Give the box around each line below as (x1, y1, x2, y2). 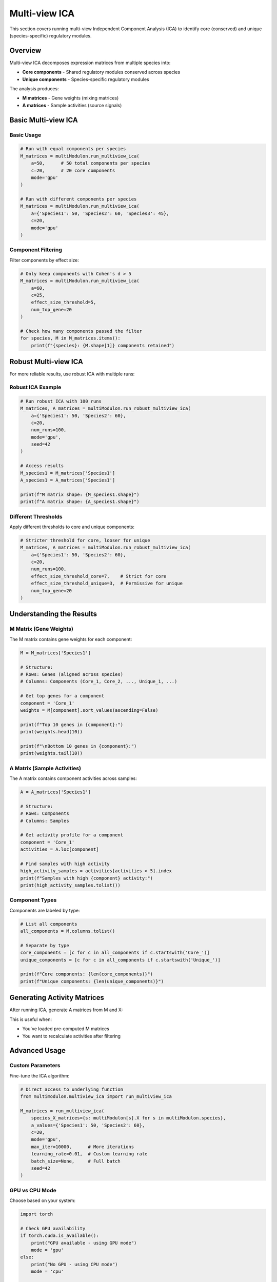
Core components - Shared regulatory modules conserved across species (22, 69, 181, 75)
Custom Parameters (9, 1062, 61, 1069)
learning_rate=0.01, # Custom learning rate (31, 1151, 148, 1157)
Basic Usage (9, 131, 42, 138)
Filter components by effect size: (9, 257, 80, 263)
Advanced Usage (9, 1046, 66, 1055)
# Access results (20, 463, 64, 469)
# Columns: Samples (20, 818, 69, 824)
